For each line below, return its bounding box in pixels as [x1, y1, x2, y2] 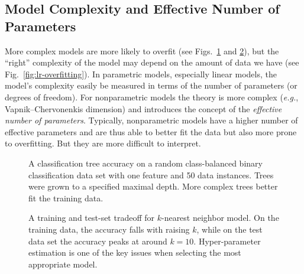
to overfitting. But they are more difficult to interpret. [5, 137, 201, 149]
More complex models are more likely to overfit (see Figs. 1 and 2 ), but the [5, 44, 279, 57]
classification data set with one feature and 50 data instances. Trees [28, 168, 274, 181]
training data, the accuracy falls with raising [28, 223, 190, 235]
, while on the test [196, 223, 263, 235]
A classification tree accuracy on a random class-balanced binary [28, 156, 263, 169]
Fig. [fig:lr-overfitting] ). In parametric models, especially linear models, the [5, 67, 277, 80]
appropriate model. [28, 257, 98, 270]
